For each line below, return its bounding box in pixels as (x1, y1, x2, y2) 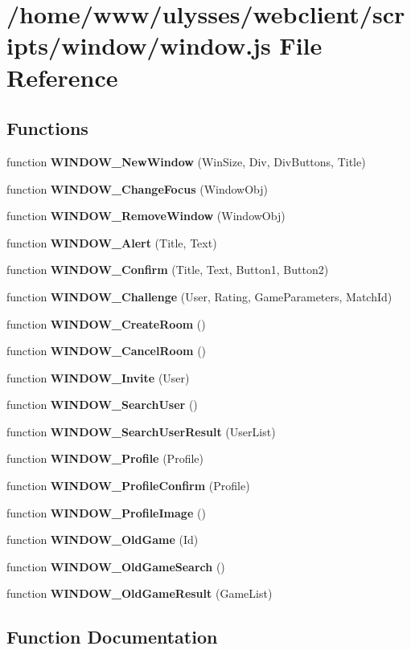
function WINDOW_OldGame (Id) (6, 531, 199, 548)
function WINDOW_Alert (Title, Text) (6, 234, 217, 251)
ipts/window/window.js (6, 29, 271, 62)
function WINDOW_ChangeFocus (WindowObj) (6, 180, 269, 197)
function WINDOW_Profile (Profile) (6, 450, 203, 467)
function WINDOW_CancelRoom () (6, 342, 207, 359)
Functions (6, 116, 88, 141)
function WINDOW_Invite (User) (6, 369, 190, 386)
